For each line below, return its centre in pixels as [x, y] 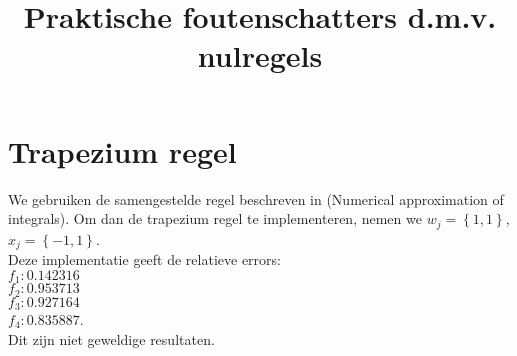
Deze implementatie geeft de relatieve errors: [144, 259]
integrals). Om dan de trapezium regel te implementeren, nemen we [215, 218]
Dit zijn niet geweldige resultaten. [111, 338]
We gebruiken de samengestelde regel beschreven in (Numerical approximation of [256, 198]
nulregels [260, 55]
